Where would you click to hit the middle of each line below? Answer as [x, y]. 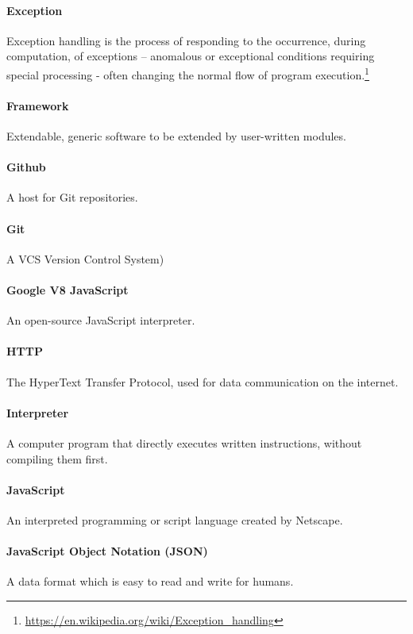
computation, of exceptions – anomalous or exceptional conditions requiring [191, 56]
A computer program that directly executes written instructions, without [184, 442]
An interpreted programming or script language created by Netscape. [175, 519]
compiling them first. [57, 458]
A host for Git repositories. [72, 197]
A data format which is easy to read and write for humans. [150, 581]
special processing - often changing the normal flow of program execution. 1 [188, 73]
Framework [38, 105]
